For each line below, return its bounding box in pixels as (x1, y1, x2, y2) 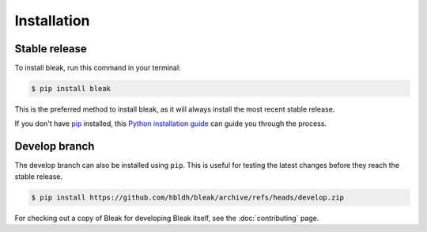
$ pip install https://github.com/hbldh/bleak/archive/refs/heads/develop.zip (31, 192, 344, 202)
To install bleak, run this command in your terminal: (14, 63, 181, 73)
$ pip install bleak (31, 84, 111, 93)
